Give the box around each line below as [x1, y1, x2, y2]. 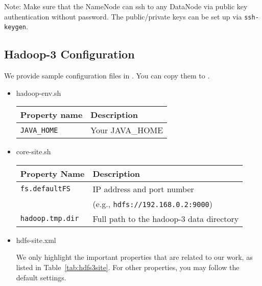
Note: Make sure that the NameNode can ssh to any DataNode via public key [4, 1, 248, 11]
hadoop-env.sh [16, 87, 61, 98]
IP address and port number [92, 182, 194, 195]
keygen [4, 24, 26, 31]
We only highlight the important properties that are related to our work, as [16, 252, 253, 262]
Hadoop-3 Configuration [4, 46, 135, 62]
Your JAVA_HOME [90, 124, 163, 136]
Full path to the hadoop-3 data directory [92, 212, 239, 224]
